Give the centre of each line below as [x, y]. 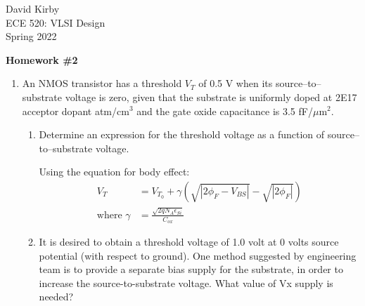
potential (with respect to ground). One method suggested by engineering [198, 255]
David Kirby [33, 8]
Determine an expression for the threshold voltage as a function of [182, 134]
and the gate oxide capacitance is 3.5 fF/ [225, 111]
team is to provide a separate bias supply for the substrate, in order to [191, 269]
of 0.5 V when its [236, 83]
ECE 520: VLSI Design [56, 22]
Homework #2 [42, 59]
